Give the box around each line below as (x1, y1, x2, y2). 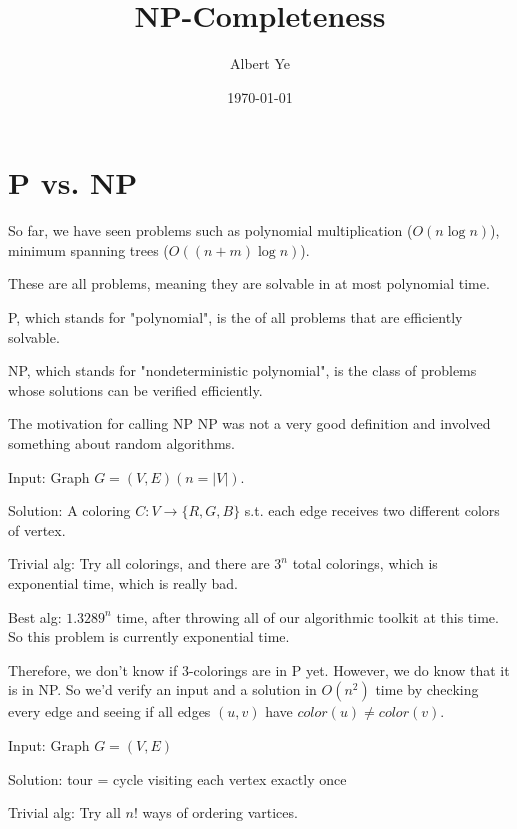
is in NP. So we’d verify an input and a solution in (8, 679, 317, 700)
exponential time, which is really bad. (8, 572, 238, 593)
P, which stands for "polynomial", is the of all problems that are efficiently (8, 307, 463, 328)
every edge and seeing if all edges (8, 701, 211, 722)
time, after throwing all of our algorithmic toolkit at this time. (116, 606, 499, 627)
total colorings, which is (292, 553, 438, 574)
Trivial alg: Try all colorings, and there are (8, 553, 270, 574)
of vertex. (8, 519, 66, 540)
